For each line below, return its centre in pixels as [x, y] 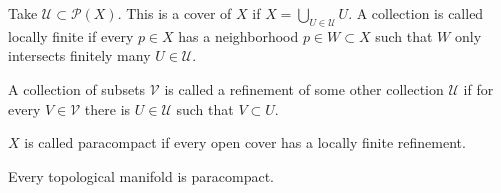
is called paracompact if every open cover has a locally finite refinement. [245, 142]
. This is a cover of [174, 13]
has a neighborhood [238, 35]
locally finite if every [71, 35]
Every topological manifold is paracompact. [141, 175]
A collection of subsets [77, 88]
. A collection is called [416, 13]
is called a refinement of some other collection [304, 88]
